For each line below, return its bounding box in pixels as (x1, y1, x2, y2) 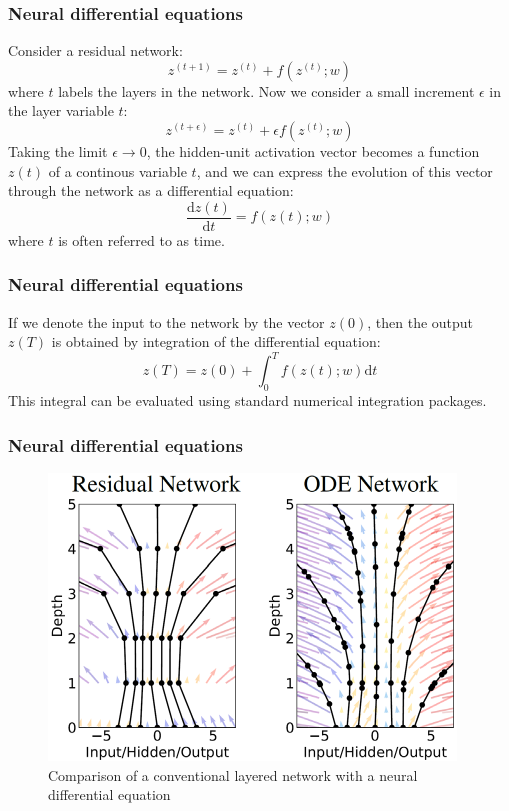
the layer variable (8, 100, 114, 121)
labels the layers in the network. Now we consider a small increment (58, 80, 475, 101)
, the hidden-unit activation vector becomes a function (146, 141, 480, 161)
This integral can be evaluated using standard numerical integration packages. (8, 390, 487, 411)
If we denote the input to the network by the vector (8, 311, 325, 332)
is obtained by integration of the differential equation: (51, 331, 381, 352)
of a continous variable (48, 160, 187, 181)
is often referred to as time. (58, 229, 225, 250)
